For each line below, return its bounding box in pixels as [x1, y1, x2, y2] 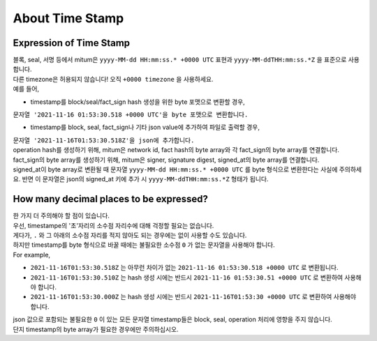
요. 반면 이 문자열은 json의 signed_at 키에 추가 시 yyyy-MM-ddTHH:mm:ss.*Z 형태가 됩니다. [13, 175, 269, 183]
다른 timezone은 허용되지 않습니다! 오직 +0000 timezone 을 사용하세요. [13, 75, 214, 83]
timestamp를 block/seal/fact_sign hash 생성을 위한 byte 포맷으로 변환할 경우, [30, 98, 246, 106]
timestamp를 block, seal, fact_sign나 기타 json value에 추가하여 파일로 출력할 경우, [30, 123, 260, 132]
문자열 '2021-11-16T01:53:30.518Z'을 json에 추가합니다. [13, 136, 195, 144]
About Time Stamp [13, 10, 124, 26]
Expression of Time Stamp [13, 37, 131, 49]
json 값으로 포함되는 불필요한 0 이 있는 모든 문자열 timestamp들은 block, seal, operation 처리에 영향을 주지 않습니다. [13, 315, 333, 324]
